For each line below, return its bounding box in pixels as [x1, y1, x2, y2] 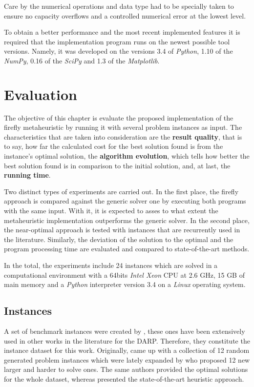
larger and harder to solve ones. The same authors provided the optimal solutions [4, 364, 248, 374]
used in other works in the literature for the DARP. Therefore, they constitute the [4, 335, 250, 346]
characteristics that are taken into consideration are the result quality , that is [4, 131, 242, 142]
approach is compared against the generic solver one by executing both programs [4, 196, 246, 206]
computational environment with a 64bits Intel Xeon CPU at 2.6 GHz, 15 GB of [4, 269, 245, 280]
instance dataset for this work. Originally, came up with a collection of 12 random [4, 345, 250, 355]
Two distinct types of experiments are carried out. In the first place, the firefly [4, 186, 239, 196]
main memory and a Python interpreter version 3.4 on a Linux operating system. [4, 279, 246, 289]
